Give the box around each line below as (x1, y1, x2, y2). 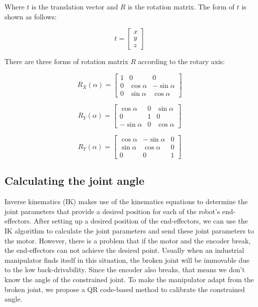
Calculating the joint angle (4, 173, 145, 188)
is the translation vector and (31, 1, 118, 11)
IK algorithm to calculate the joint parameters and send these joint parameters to (4, 226, 254, 236)
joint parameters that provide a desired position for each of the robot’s (4, 206, 220, 216)
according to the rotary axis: (138, 56, 225, 67)
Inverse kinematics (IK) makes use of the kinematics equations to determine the (4, 196, 248, 207)
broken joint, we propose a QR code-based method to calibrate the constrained (4, 284, 245, 294)
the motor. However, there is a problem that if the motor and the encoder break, (4, 235, 251, 245)
